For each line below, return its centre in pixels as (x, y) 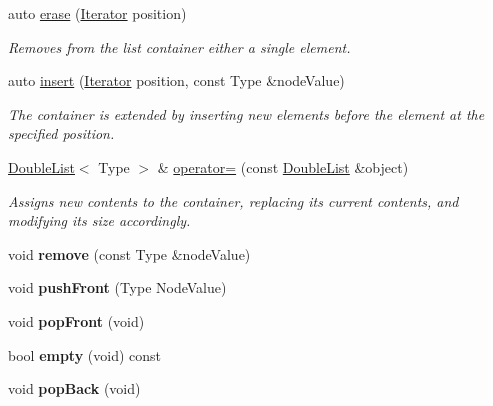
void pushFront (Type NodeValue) (117, 287)
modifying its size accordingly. (99, 220)
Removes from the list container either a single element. (179, 46)
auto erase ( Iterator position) (97, 13)
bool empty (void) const (85, 354)
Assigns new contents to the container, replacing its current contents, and (233, 200)
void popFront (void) (76, 320)
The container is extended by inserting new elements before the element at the (246, 113)
